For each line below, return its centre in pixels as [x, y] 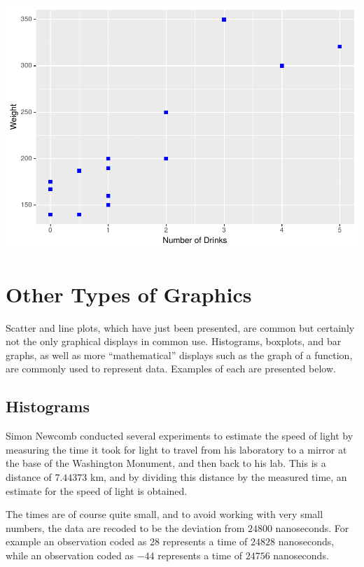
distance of [29, 477]
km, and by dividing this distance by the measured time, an [219, 477]
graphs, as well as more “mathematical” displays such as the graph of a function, [179, 355]
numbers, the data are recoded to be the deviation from [125, 527]
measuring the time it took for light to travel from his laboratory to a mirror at [176, 449]
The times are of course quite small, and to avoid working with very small [164, 514]
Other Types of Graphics [129, 294]
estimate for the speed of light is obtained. [97, 490]
